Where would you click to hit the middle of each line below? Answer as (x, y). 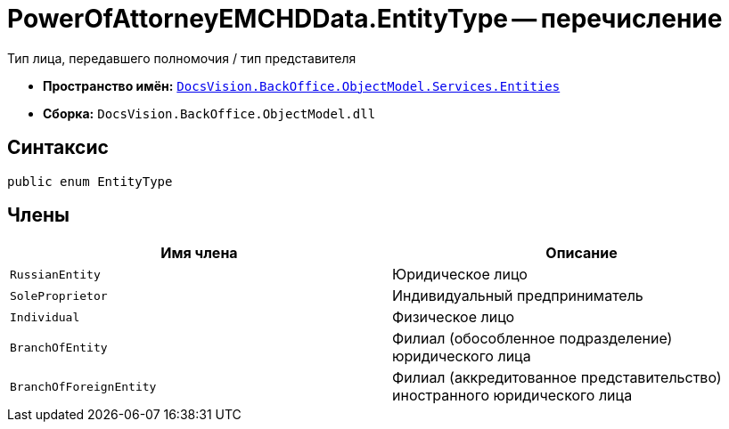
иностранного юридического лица (512, 396)
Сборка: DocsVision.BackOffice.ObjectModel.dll (209, 113)
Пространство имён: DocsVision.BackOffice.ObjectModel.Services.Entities (302, 85)
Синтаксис (58, 148)
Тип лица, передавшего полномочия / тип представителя (182, 58)
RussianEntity (55, 274)
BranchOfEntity (59, 347)
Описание (582, 253)
